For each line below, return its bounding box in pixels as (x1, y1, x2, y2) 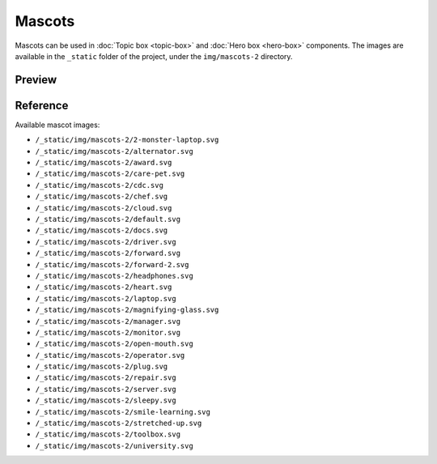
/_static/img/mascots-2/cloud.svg (35, 203, 172, 212)
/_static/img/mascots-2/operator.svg (35, 351, 185, 360)
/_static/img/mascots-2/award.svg (35, 158, 172, 168)
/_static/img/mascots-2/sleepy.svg (35, 396, 177, 405)
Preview (15, 73, 57, 87)
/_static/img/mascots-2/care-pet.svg (35, 169, 185, 178)
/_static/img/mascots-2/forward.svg (35, 249, 181, 258)
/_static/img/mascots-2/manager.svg (35, 317, 181, 326)
